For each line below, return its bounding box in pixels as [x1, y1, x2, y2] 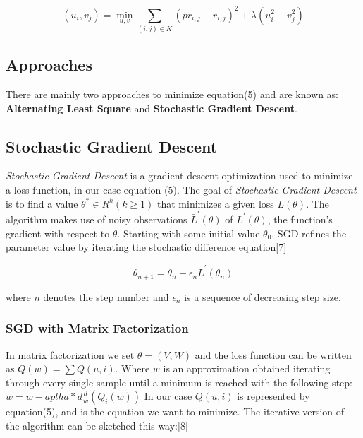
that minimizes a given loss [156, 196, 274, 211]
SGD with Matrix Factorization [6, 319, 189, 337]
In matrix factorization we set [6, 347, 135, 362]
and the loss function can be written [195, 347, 352, 362]
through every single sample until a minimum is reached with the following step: [6, 374, 352, 389]
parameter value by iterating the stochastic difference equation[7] [6, 239, 287, 254]
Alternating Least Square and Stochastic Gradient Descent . [6, 100, 297, 115]
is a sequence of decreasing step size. [184, 289, 341, 304]
